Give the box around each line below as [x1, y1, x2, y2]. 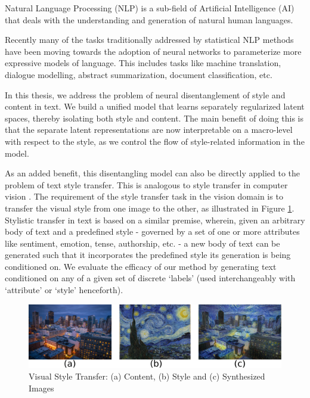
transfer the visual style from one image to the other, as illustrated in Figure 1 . [5, 201, 294, 214]
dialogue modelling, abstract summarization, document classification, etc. [5, 68, 272, 80]
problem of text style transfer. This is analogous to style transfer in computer [5, 178, 288, 191]
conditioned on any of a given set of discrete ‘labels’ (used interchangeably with [5, 272, 296, 284]
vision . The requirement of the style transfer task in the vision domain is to [5, 190, 283, 203]
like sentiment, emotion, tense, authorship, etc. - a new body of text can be [5, 237, 280, 249]
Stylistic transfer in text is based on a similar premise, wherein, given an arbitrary [5, 213, 305, 226]
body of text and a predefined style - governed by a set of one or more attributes [5, 225, 300, 238]
